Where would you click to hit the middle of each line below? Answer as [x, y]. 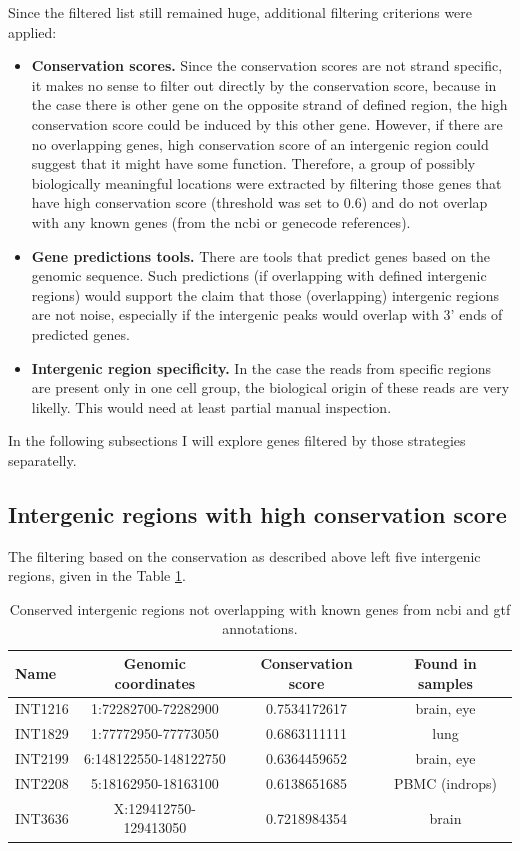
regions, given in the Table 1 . [97, 575]
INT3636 [42, 817]
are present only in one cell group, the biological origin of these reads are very [270, 387]
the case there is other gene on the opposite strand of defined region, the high [269, 104]
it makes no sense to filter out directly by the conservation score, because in [264, 84]
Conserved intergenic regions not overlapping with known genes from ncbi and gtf [260, 608]
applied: [32, 31]
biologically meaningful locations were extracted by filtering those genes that [266, 182]
